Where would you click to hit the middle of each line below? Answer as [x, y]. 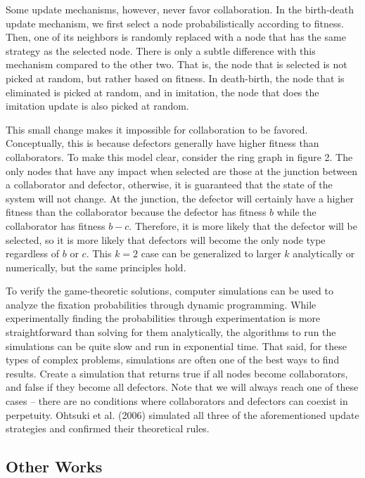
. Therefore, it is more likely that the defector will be [243, 225]
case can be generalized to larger [211, 253]
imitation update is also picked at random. [97, 106]
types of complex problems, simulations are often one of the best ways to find [173, 360]
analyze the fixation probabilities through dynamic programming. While [161, 304]
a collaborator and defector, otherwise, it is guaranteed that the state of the [169, 185]
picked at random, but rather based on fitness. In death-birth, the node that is [175, 78]
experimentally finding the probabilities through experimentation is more [163, 318]
